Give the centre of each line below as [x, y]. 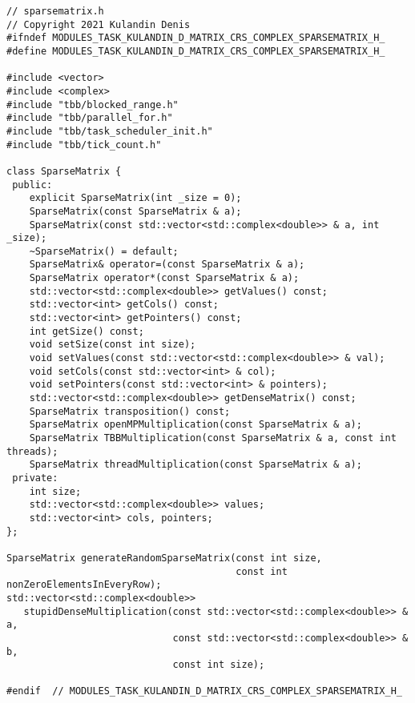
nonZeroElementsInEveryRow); [84, 585]
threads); [32, 451]
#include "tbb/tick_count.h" [84, 145]
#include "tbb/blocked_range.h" [93, 104]
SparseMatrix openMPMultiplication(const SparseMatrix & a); [195, 425]
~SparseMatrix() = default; [104, 251]
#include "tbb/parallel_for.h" [90, 118]
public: [32, 185]
